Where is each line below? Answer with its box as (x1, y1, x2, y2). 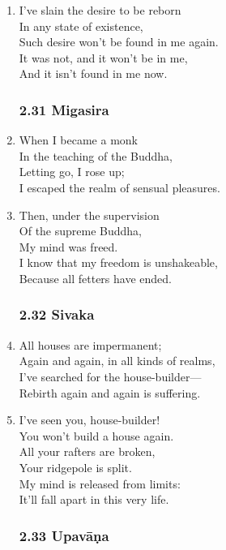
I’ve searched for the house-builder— (19, 367, 202, 385)
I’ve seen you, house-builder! (19, 411, 160, 428)
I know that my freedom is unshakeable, (19, 254, 218, 271)
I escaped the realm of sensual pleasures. (19, 178, 220, 196)
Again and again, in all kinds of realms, (19, 352, 215, 369)
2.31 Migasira (19, 99, 109, 119)
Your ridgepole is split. (19, 458, 132, 475)
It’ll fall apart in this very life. (19, 491, 169, 508)
